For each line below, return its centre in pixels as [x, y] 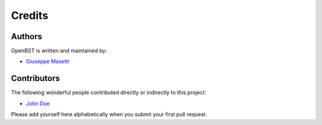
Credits [30, 15]
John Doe [38, 103]
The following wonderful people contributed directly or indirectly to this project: [109, 92]
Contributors [35, 78]
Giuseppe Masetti [48, 62]
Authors [27, 36]
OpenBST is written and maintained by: [59, 51]
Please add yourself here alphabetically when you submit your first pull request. [109, 114]
